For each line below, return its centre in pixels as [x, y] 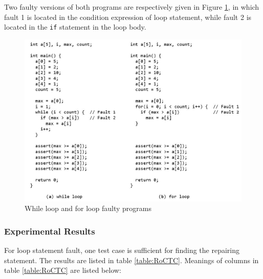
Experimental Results [50, 231]
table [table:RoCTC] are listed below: [63, 270]
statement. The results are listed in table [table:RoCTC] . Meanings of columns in [131, 260]
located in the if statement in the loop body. [75, 27]
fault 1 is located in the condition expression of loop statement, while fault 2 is [128, 17]
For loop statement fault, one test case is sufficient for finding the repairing [122, 250]
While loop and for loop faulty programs [88, 208]
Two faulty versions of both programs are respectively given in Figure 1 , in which [132, 7]
